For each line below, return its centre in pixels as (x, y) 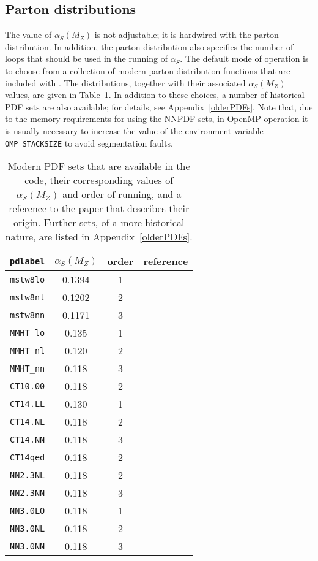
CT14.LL (28, 404)
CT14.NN (28, 439)
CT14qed (28, 457)
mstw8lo (28, 279)
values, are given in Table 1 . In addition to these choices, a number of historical (155, 95)
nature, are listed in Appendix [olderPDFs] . (99, 237)
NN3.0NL (28, 528)
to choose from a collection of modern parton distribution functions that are (148, 70)
